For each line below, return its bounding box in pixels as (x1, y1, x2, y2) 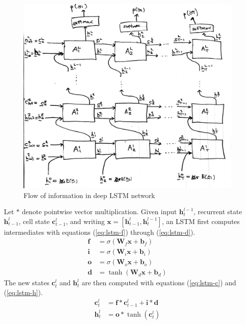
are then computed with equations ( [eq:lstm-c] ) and (81, 277, 236, 288)
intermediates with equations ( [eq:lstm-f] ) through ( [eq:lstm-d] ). (4, 226, 196, 237)
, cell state (19, 216, 50, 226)
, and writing (66, 216, 105, 226)
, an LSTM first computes (162, 216, 240, 226)
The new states (4, 277, 49, 288)
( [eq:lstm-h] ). (4, 287, 43, 298)
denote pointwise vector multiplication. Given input (22, 206, 177, 217)
